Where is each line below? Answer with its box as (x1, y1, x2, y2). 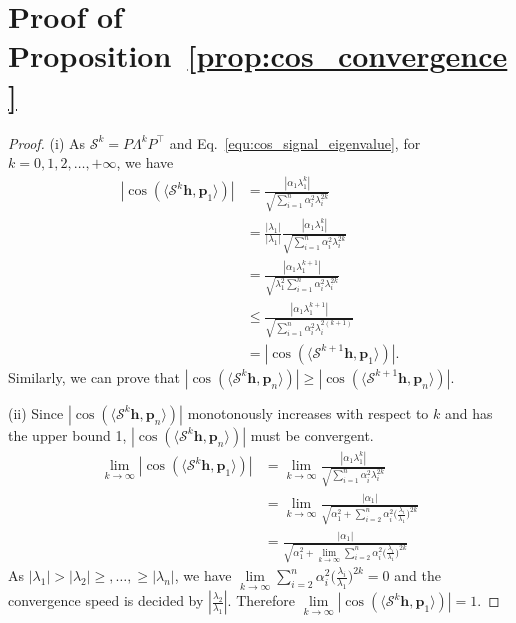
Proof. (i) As (8, 132, 86, 153)
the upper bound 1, (8, 424, 127, 445)
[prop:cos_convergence (187, 35, 508, 76)
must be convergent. (250, 424, 374, 445)
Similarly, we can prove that (8, 366, 180, 387)
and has (444, 402, 493, 423)
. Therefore (227, 590, 295, 611)
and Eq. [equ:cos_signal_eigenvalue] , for (169, 132, 421, 153)
